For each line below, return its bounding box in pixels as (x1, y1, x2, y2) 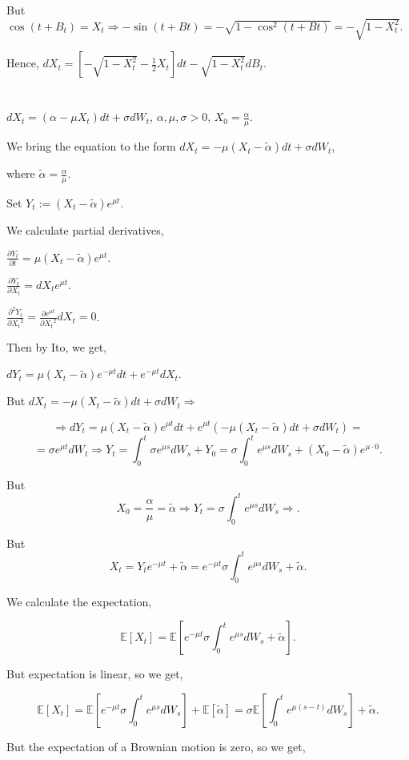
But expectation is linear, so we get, (6, 666, 183, 682)
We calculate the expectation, (6, 593, 152, 609)
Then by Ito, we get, (6, 338, 107, 355)
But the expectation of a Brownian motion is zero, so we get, (6, 738, 306, 754)
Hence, (6, 54, 39, 71)
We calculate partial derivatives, (6, 221, 164, 238)
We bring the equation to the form (6, 138, 176, 155)
